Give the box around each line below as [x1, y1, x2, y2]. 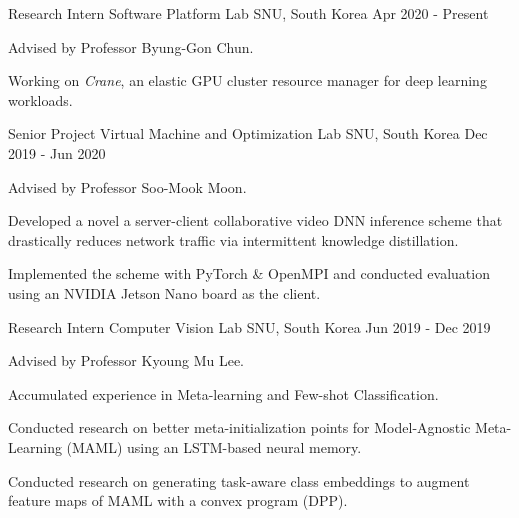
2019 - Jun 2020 [8, 142, 106, 163]
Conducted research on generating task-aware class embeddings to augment [8, 470, 470, 491]
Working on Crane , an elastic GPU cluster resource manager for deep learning [8, 70, 487, 91]
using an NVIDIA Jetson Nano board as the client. [8, 282, 321, 303]
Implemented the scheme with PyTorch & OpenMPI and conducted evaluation [8, 263, 490, 284]
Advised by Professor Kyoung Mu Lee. [8, 350, 244, 371]
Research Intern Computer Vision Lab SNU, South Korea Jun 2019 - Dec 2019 [8, 316, 491, 337]
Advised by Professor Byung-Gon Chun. [8, 36, 254, 57]
